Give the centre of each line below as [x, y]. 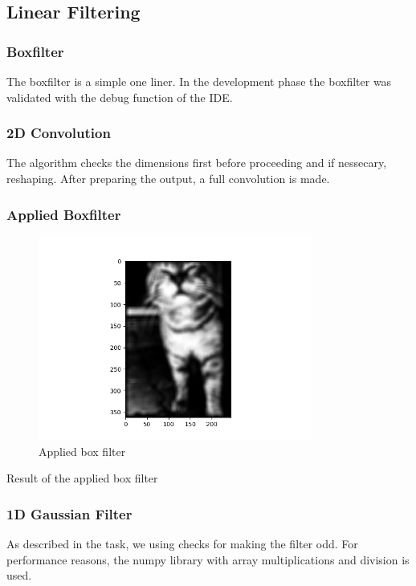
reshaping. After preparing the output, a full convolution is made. [168, 178]
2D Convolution [59, 133]
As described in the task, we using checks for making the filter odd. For [182, 544]
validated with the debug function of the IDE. [120, 97]
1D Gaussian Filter [69, 513]
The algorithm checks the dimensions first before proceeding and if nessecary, [197, 163]
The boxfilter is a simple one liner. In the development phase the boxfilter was [199, 81]
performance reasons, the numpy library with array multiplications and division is [208, 559]
